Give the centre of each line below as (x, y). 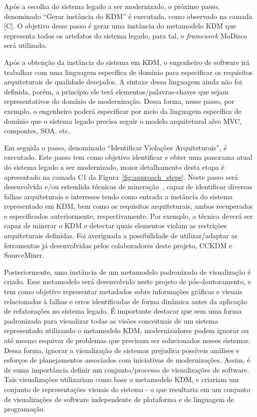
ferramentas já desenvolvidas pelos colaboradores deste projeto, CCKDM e (118, 245)
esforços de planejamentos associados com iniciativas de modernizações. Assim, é (127, 360)
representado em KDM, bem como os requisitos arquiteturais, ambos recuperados (128, 206)
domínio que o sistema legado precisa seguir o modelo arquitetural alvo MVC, (123, 121)
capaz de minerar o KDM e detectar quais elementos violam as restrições (116, 225)
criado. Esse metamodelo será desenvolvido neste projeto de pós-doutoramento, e (128, 281)
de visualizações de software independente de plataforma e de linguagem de (119, 399)
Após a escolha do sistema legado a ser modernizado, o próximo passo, (112, 6)
